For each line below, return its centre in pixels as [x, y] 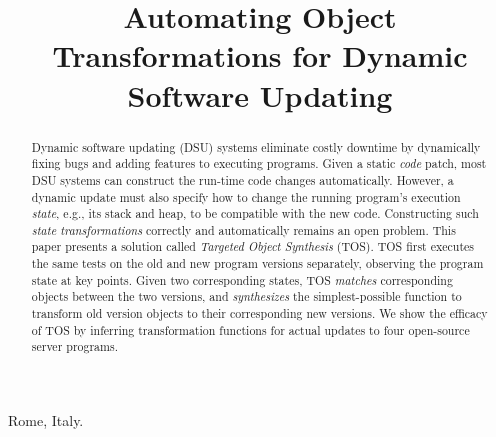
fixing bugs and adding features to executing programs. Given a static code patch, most [259, 163]
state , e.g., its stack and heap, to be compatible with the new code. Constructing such [255, 213]
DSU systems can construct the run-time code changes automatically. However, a [242, 179]
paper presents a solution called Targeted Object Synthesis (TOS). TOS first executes [253, 246]
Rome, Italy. [46, 420]
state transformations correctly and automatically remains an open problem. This [243, 229]
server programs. [74, 346]
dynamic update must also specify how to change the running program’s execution [246, 196]
